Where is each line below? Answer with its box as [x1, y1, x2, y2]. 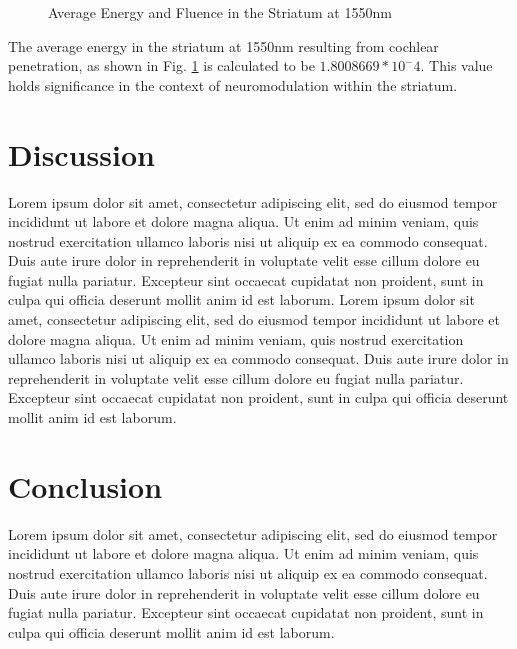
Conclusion [8, 465, 163, 506]
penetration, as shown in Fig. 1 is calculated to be [8, 55, 315, 76]
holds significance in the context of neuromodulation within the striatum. [8, 74, 458, 95]
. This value [420, 55, 493, 76]
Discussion [8, 133, 155, 174]
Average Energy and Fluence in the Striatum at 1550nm [48, 2, 392, 22]
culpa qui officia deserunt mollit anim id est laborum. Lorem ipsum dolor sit [8, 289, 475, 310]
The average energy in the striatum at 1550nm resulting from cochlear [8, 35, 439, 56]
